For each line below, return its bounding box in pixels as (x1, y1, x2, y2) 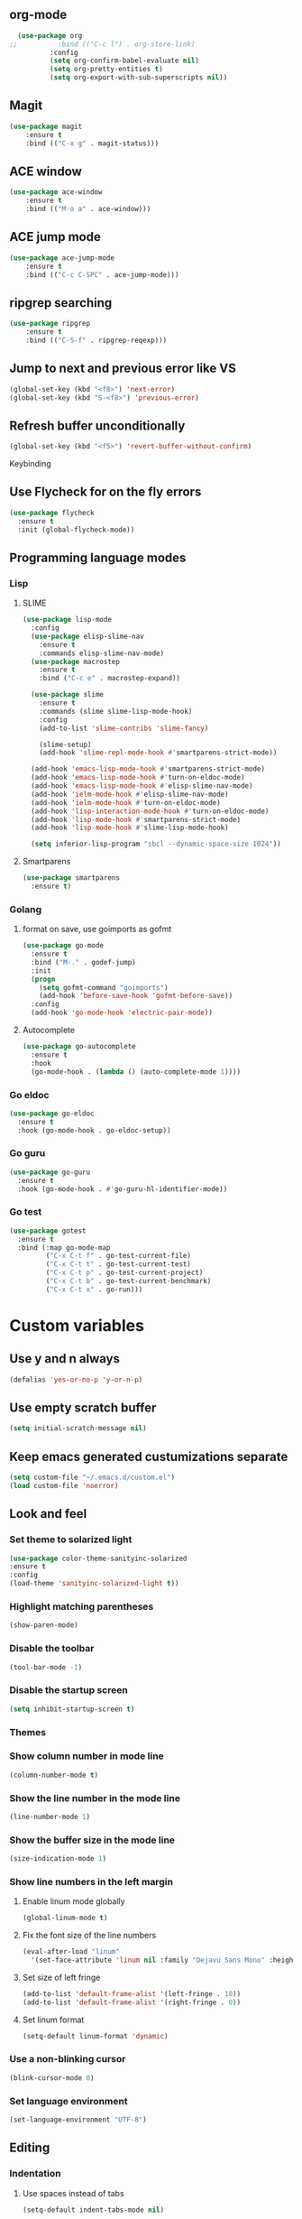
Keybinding (9, 458, 51, 469)
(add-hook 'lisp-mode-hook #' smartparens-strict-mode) (31, 815, 242, 824)
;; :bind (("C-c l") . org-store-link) (9, 40, 196, 49)
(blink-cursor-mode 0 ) (9, 2073, 95, 2083)
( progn (31, 975, 56, 984)
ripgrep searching (9, 295, 113, 310)
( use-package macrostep (31, 657, 120, 666)
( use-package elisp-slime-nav (31, 632, 144, 641)
